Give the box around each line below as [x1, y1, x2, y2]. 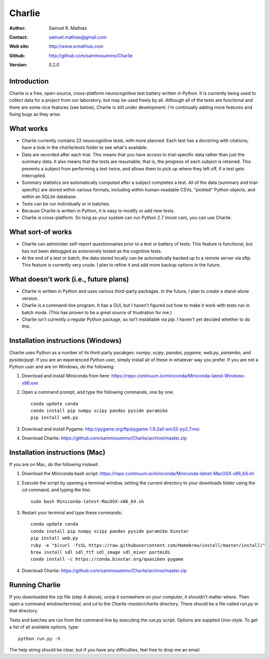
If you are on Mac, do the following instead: [9, 462, 99, 468]
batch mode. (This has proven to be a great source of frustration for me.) [21, 309, 172, 315]
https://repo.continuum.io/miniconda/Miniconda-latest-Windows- [111, 373, 246, 379]
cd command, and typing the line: [21, 487, 91, 493]
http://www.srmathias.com [48, 43, 103, 50]
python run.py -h [18, 635, 60, 641]
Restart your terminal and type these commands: [21, 510, 122, 516]
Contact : [9, 34, 28, 40]
